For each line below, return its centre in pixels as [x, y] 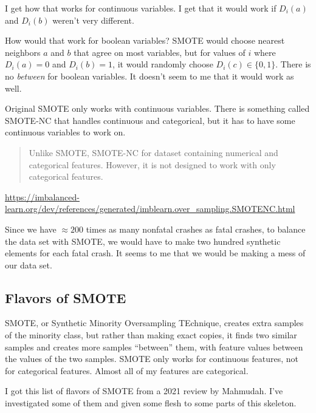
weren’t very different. [93, 20]
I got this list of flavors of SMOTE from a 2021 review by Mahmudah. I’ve [144, 391]
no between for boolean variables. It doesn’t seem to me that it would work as [149, 76]
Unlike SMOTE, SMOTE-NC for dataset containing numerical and [153, 152]
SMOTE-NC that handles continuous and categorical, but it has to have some [150, 120]
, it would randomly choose [163, 64]
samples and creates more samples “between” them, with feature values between [154, 346]
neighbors [23, 52]
